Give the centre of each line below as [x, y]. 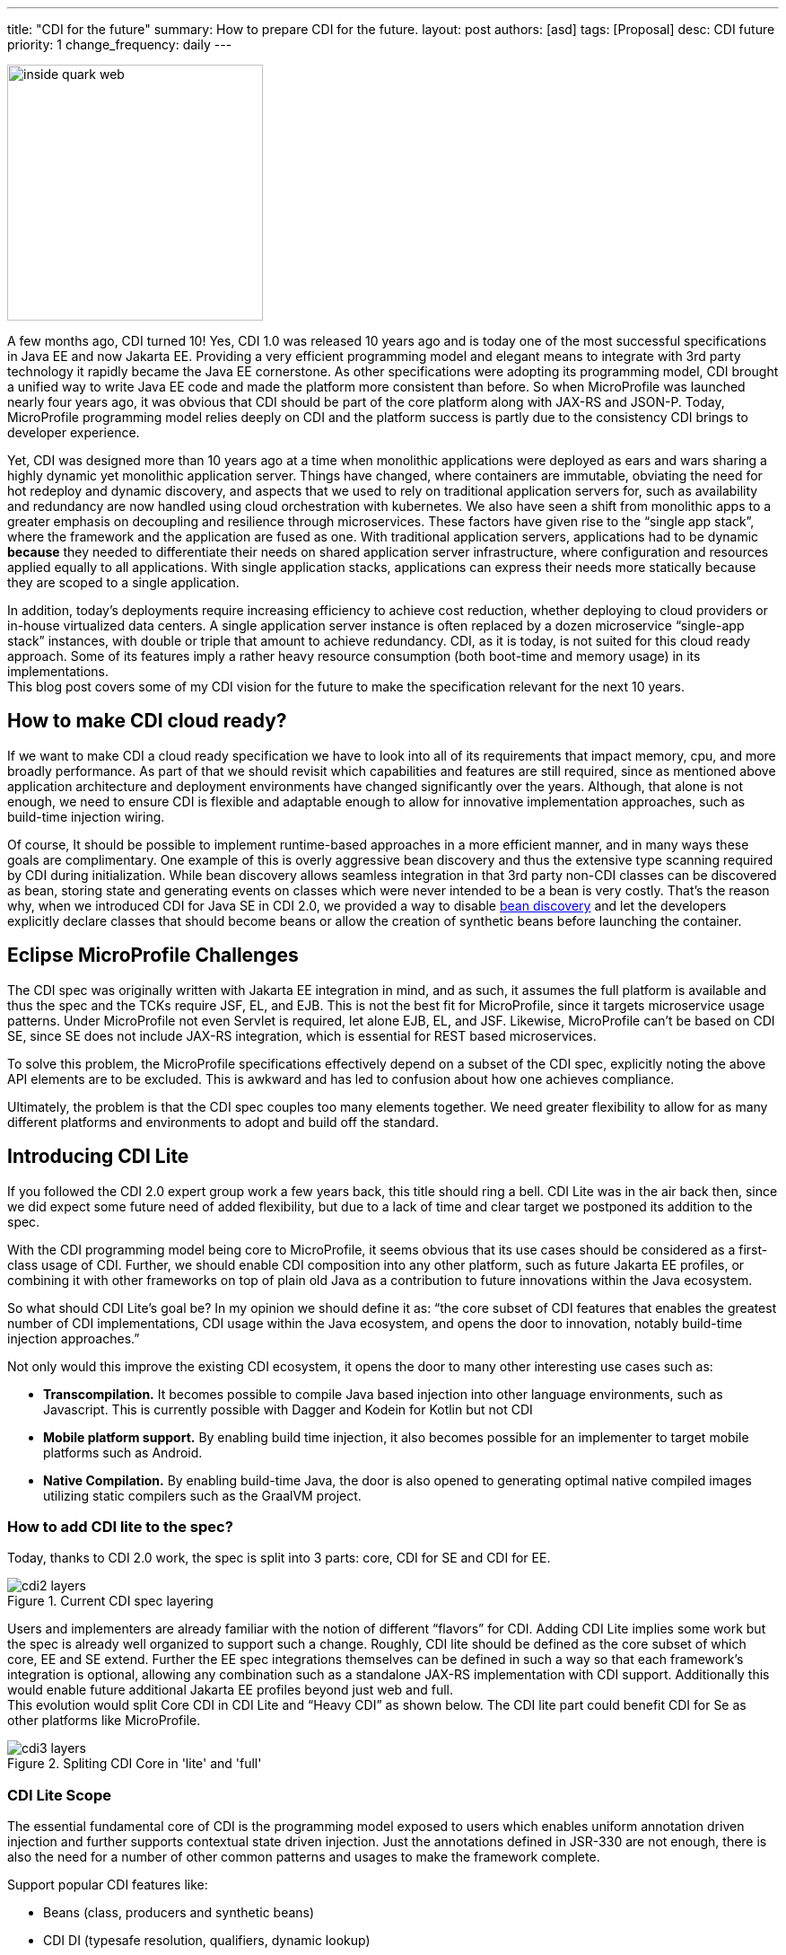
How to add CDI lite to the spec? [120, 1526]
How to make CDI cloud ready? [147, 721]
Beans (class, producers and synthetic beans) [179, 1913]
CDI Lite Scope [59, 1795]
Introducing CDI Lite [98, 1157]
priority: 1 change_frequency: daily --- [120, 44]
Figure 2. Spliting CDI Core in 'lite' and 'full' [135, 1764]
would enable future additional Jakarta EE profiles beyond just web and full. [230, 1690]
